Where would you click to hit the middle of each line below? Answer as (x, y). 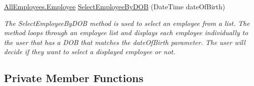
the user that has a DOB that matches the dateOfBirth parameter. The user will (125, 42)
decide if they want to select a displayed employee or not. (90, 52)
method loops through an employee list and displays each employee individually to (126, 32)
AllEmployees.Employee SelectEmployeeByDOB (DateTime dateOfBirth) (115, 6)
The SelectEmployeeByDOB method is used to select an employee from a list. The (127, 23)
